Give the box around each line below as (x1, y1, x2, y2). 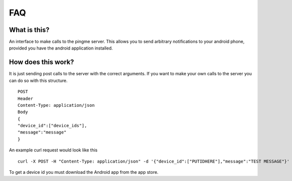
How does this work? (9, 58, 74, 66)
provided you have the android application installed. (9, 45, 113, 51)
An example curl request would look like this (9, 147, 98, 153)
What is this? (9, 26, 50, 34)
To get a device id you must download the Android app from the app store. (9, 169, 159, 175)
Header (18, 96, 34, 101)
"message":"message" (18, 130, 67, 135)
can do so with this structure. (9, 78, 68, 83)
